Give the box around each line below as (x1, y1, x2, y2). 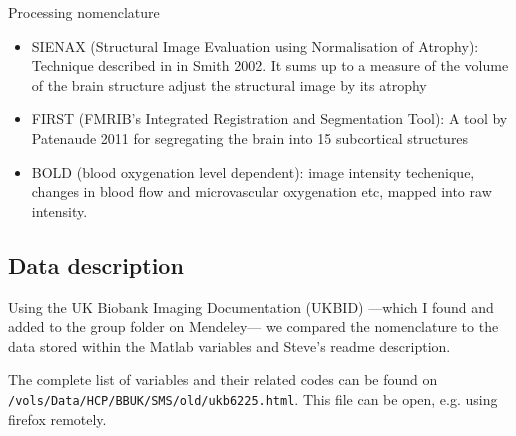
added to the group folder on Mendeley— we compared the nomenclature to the (8, 316, 499, 337)
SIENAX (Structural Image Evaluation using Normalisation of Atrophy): (31, 35, 479, 56)
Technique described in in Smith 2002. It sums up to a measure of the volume (31, 55, 509, 76)
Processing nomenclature (8, 2, 160, 22)
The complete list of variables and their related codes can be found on (8, 369, 438, 390)
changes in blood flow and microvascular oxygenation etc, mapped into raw (31, 181, 492, 202)
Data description (8, 249, 184, 280)
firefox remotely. (8, 408, 107, 429)
